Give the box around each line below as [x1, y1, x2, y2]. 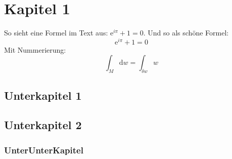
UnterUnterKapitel [4, 143, 83, 156]
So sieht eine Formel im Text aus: [4, 27, 108, 38]
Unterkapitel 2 [4, 117, 82, 133]
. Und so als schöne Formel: [143, 27, 229, 38]
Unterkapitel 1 [4, 87, 82, 103]
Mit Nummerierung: [4, 44, 66, 55]
